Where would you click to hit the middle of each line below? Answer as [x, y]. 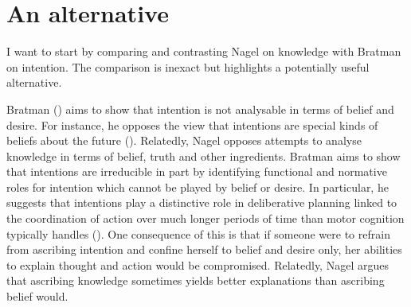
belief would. [37, 296]
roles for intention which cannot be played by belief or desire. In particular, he [198, 187]
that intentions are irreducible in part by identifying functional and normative [197, 171]
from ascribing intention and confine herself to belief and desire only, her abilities [204, 249]
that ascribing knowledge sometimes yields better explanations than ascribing [196, 280]
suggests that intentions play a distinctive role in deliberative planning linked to [202, 202]
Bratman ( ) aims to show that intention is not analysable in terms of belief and [200, 109]
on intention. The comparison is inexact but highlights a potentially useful [188, 66]
